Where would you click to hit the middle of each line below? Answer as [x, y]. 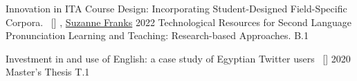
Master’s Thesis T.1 [48, 72]
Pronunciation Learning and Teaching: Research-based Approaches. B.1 [157, 35]
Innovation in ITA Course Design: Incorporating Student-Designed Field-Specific [176, 8]
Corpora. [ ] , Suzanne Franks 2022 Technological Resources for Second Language [179, 22]
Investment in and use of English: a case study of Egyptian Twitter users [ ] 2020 [178, 58]
